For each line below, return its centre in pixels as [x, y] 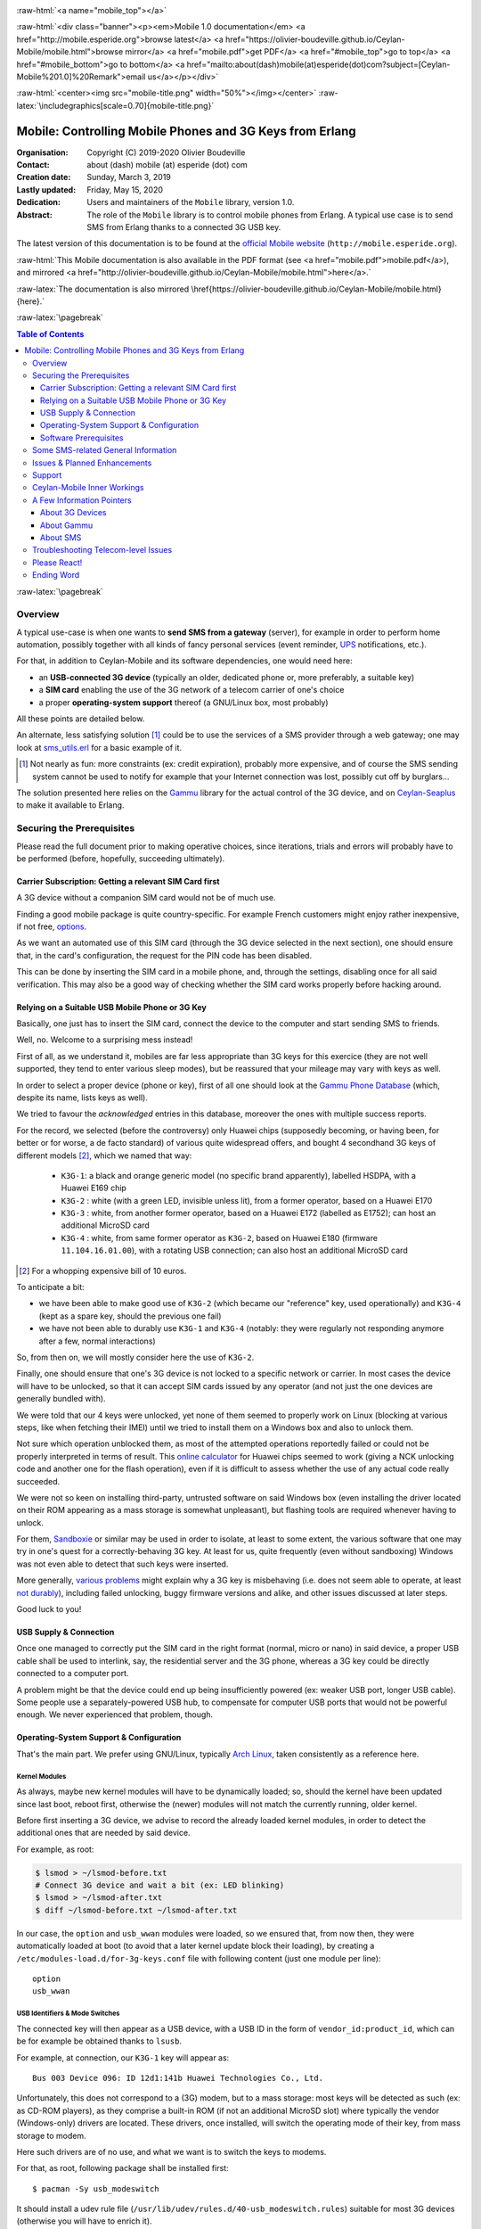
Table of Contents [50, 333]
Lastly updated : [46, 189]
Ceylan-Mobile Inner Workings [88, 488]
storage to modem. [51, 2135]
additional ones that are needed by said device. [103, 1833]
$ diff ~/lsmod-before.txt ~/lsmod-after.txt [136, 1910]
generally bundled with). [61, 1399]
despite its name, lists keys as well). [82, 1098]
